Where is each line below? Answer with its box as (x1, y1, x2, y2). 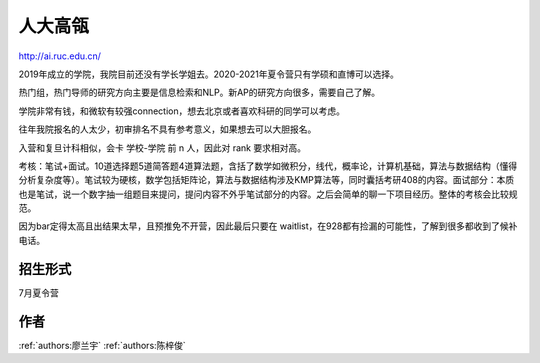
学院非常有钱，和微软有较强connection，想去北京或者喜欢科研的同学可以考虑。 (18, 105, 345, 117)
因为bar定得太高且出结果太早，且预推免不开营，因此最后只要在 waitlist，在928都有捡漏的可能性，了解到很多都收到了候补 (18, 220, 518, 232)
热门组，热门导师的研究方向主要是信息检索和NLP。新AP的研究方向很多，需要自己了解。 (18, 86, 381, 99)
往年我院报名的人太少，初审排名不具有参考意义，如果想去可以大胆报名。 (18, 123, 317, 135)
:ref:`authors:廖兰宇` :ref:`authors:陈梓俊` (18, 339, 187, 351)
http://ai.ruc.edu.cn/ (18, 50, 102, 62)
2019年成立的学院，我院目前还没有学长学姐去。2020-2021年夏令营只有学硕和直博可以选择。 (18, 68, 400, 80)
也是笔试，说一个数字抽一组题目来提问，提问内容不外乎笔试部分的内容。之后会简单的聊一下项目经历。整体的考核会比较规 (18, 188, 518, 200)
